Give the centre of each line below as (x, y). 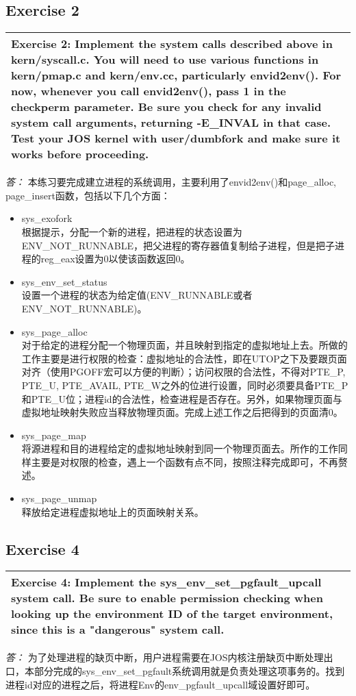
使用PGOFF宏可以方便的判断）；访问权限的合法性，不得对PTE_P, (198, 372)
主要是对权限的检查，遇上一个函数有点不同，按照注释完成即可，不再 (185, 461)
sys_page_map (54, 435)
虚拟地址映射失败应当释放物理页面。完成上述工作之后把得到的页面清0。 (182, 412)
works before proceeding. (80, 154)
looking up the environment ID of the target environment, (172, 614)
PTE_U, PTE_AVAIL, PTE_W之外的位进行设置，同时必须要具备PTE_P (185, 385)
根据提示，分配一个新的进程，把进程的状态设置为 (132, 231)
